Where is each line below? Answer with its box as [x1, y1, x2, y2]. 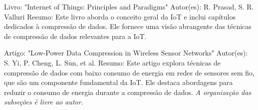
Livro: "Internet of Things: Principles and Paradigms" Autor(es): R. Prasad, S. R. [4, 1, 254, 11]
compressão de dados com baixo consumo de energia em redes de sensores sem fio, [4, 67, 255, 77]
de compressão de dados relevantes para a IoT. [4, 30, 147, 41]
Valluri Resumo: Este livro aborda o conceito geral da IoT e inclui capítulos [4, 11, 236, 21]
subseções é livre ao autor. [4, 96, 83, 107]
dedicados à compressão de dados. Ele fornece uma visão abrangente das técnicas [4, 21, 252, 31]
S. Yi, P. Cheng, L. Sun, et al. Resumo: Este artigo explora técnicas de [4, 57, 221, 67]
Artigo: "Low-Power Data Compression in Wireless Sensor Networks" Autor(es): [4, 47, 248, 58]
